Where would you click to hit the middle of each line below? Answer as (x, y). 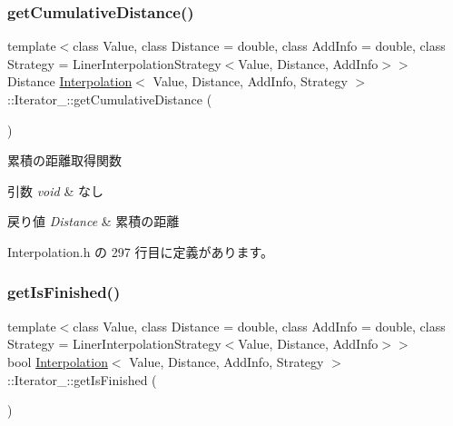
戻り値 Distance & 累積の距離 (94, 221)
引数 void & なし (55, 190)
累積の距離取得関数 (64, 160)
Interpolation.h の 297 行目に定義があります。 (141, 251)
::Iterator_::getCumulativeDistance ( (110, 99)
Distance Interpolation (70, 81)
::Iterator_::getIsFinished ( (82, 379)
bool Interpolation (58, 361)
